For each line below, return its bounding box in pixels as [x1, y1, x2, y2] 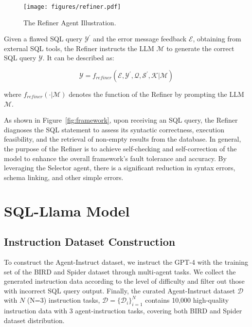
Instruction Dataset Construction [4, 234, 176, 249]
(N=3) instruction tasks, [27, 295, 100, 305]
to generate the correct [166, 43, 234, 53]
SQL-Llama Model [4, 200, 130, 220]
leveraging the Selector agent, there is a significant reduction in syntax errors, [4, 163, 235, 173]
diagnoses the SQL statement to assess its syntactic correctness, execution [4, 124, 224, 134]
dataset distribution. [4, 315, 65, 325]
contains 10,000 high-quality [145, 295, 229, 305]
